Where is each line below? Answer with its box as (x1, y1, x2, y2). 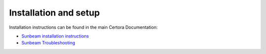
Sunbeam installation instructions (21, 33, 89, 39)
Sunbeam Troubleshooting (21, 40, 75, 46)
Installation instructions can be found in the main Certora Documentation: (9, 24, 158, 30)
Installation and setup (9, 7, 100, 18)
